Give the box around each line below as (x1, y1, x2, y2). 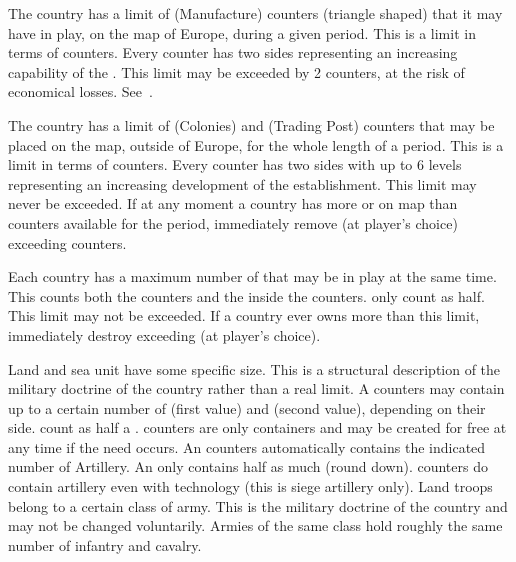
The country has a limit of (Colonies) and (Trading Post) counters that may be (8, 114, 495, 135)
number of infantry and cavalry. (8, 534, 202, 555)
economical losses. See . (8, 81, 153, 102)
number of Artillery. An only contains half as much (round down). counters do (8, 456, 488, 477)
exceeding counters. (8, 232, 127, 253)
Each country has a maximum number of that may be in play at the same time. (8, 266, 497, 287)
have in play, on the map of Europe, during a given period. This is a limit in (8, 22, 476, 43)
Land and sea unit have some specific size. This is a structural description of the (8, 358, 501, 379)
